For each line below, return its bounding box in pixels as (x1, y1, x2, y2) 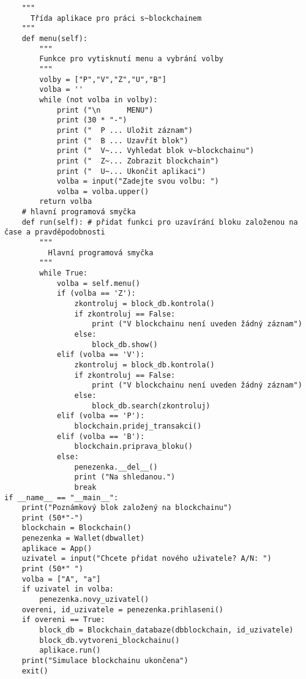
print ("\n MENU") (56, 105, 154, 114)
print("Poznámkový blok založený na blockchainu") (21, 503, 233, 512)
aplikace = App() (21, 544, 92, 553)
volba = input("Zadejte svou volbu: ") (56, 177, 219, 186)
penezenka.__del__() (74, 462, 158, 471)
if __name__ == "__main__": (4, 493, 119, 502)
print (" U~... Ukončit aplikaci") (56, 167, 206, 176)
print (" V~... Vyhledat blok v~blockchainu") (56, 146, 255, 156)
